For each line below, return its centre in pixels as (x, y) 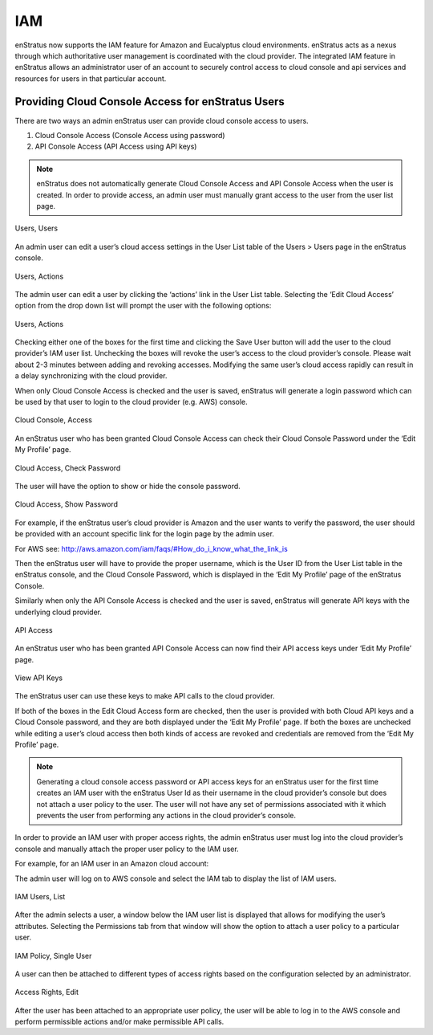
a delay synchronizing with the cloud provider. (91, 376)
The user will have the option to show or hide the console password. (127, 486)
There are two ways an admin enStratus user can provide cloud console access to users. (162, 120)
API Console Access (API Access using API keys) (116, 147)
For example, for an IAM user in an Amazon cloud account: (112, 864)
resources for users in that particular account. (91, 78)
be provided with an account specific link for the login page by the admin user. (144, 534)
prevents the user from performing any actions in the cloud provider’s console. (166, 815)
